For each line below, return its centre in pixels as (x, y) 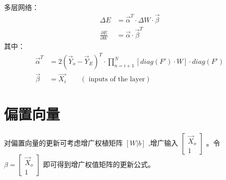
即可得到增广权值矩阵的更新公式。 (99, 164)
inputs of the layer (117, 80)
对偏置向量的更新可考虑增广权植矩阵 (63, 143)
